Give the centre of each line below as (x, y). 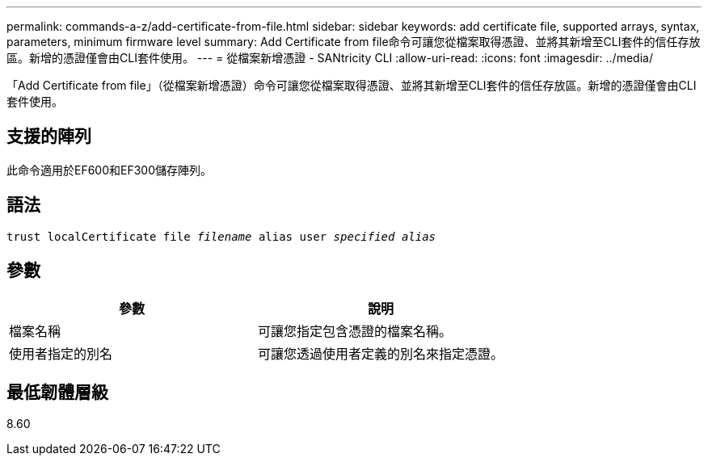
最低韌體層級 (57, 392)
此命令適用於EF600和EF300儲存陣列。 (110, 170)
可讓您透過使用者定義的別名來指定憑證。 (381, 353)
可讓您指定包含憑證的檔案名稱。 (355, 331)
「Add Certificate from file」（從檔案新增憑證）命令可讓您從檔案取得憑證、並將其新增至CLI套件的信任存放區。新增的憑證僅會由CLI (352, 85)
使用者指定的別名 (61, 353)
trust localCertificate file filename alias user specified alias (221, 236)
